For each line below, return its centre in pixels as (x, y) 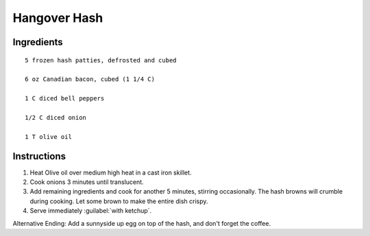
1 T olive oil (48, 136)
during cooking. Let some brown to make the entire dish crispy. (119, 201)
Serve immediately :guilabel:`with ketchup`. (91, 211)
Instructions (39, 156)
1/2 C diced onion (56, 117)
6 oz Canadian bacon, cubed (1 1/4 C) (90, 79)
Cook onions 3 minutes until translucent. (87, 182)
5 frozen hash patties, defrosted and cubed (101, 60)
